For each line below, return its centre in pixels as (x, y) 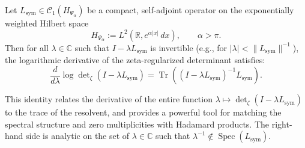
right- (282, 124)
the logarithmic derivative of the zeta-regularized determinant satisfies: (135, 60)
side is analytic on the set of (78, 136)
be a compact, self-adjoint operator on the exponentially (191, 10)
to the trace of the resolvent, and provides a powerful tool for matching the (143, 112)
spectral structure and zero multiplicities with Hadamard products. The (137, 124)
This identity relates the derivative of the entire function (109, 99)
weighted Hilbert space (47, 23)
